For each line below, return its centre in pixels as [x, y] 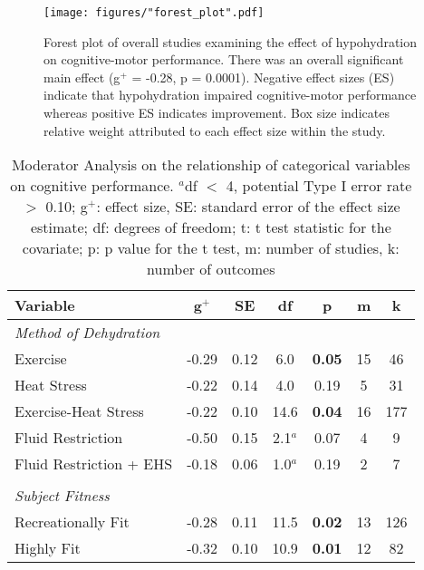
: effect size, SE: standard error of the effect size [248, 207]
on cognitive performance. [92, 186]
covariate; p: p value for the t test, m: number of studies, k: [211, 248]
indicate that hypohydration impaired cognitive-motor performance [230, 95]
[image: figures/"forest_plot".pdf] [154, 13]
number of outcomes [211, 269]
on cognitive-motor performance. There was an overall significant [224, 59]
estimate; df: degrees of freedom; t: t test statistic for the [211, 227]
